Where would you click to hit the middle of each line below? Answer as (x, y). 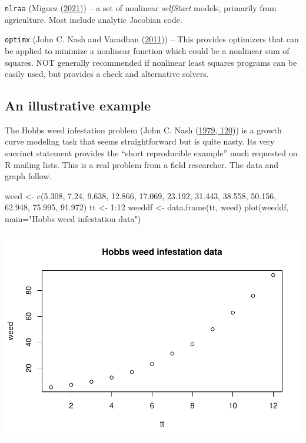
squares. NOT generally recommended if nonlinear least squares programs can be (151, 62)
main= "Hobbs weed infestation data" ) (73, 219)
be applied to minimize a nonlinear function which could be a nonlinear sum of (147, 50)
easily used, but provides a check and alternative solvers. (107, 74)
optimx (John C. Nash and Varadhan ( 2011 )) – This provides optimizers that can (152, 39)
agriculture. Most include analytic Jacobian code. (94, 19)
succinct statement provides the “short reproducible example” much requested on (151, 153)
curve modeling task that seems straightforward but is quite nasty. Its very (140, 141)
